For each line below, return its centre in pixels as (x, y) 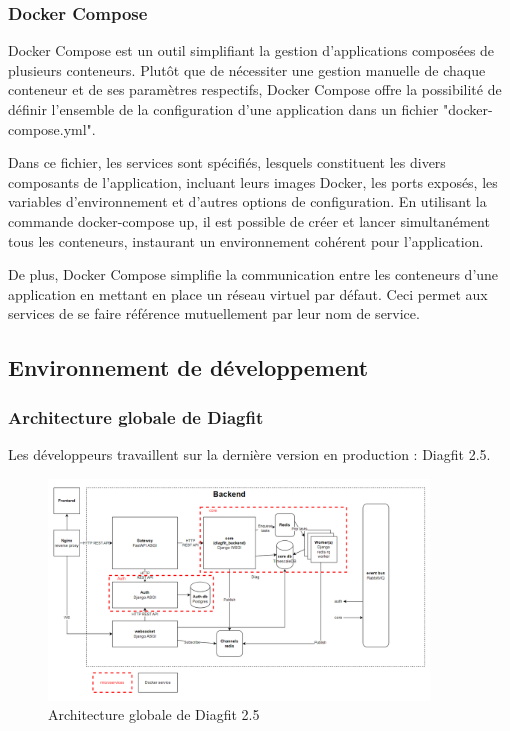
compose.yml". (52, 128)
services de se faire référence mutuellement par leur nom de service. (214, 313)
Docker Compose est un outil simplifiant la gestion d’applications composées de (251, 50)
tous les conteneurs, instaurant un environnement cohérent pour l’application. (246, 240)
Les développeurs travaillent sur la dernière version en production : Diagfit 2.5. (249, 453)
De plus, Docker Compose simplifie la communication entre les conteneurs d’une (253, 274)
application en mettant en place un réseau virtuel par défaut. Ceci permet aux (248, 293)
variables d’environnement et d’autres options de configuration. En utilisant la (247, 201)
